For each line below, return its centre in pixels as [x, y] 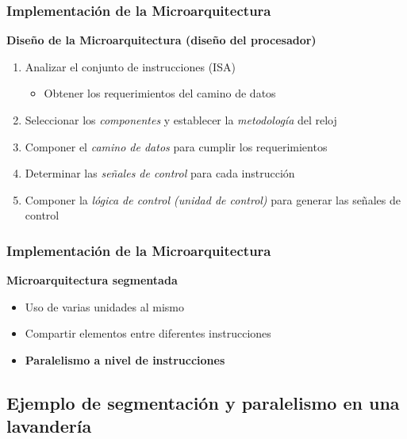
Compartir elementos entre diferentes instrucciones [148, 333]
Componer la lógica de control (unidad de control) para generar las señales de [213, 199]
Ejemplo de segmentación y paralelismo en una [203, 402]
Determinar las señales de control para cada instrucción [160, 173]
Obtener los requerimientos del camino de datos [160, 93]
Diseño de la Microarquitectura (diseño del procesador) [161, 40]
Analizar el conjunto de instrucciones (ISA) [130, 66]
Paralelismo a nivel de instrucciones [125, 359]
